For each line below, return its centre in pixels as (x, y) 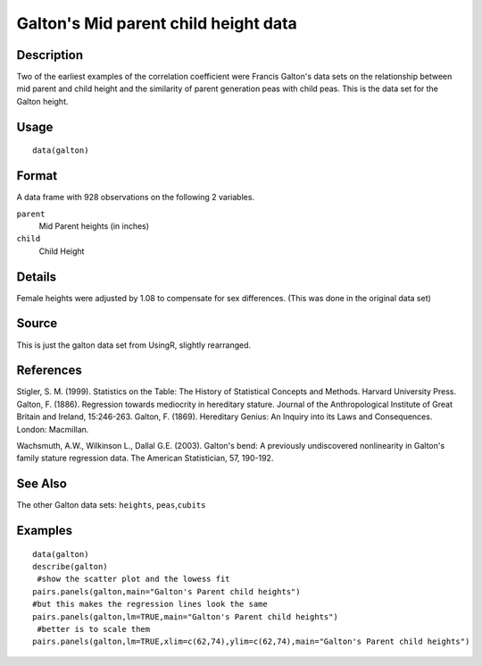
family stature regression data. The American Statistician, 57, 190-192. (145, 458)
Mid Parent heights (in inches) (94, 226)
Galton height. (42, 101)
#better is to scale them (94, 629)
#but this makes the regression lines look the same (150, 604)
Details (37, 277)
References (49, 371)
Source (37, 323)
